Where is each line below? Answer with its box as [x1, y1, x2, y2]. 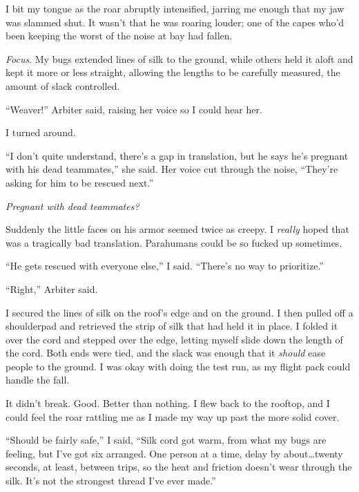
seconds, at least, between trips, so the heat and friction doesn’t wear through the [6, 460, 352, 474]
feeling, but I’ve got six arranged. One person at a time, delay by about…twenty [6, 446, 343, 460]
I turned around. [6, 125, 76, 140]
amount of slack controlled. [6, 78, 120, 93]
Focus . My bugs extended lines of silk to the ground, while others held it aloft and [6, 51, 353, 66]
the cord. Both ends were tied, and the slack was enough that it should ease [6, 346, 326, 360]
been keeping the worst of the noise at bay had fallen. [6, 28, 233, 43]
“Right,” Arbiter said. [6, 281, 98, 296]
